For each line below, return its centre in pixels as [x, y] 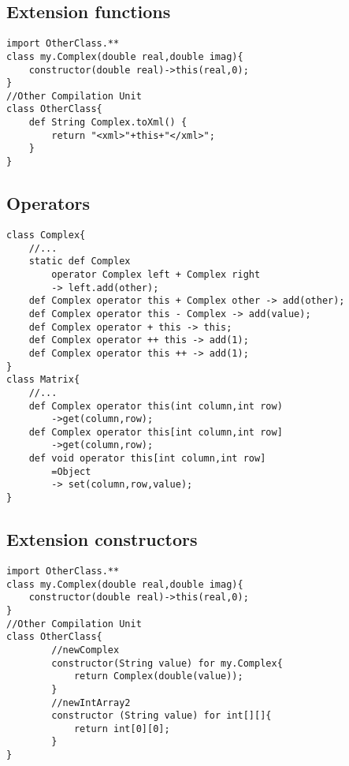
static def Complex [80, 262]
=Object [71, 471]
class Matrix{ [43, 380]
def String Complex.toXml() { [108, 123]
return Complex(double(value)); [158, 676]
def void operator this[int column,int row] [147, 459]
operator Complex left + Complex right [156, 274]
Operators [48, 203]
